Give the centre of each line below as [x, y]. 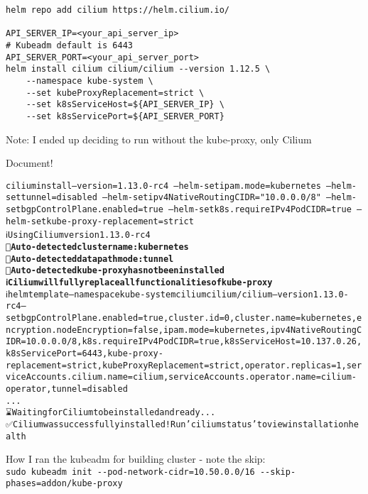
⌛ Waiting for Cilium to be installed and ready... [111, 413]
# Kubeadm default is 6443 [69, 45]
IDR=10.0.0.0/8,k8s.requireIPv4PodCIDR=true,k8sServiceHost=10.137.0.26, [184, 342]
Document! [29, 163]
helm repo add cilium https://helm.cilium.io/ [118, 10]
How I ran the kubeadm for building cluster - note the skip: [136, 459]
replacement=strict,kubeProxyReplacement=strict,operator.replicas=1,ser [184, 365]
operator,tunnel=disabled [67, 389]
